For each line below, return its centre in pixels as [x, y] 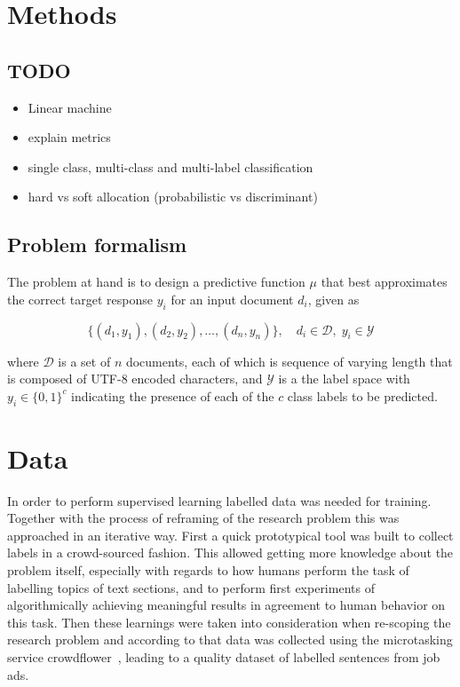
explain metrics [69, 137]
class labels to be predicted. [362, 395]
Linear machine [70, 107]
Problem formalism [97, 245]
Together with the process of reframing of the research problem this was [203, 518]
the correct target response [80, 299]
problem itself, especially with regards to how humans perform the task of [208, 570]
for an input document [232, 299]
